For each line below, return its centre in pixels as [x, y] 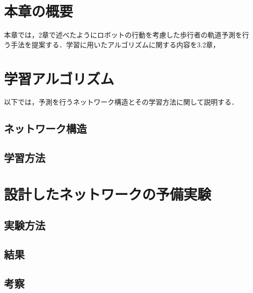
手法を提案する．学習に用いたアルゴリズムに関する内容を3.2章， [115, 44]
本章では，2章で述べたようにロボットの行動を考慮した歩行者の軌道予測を [123, 35]
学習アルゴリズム [59, 78]
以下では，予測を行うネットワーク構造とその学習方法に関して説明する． [121, 102]
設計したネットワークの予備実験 [108, 194]
